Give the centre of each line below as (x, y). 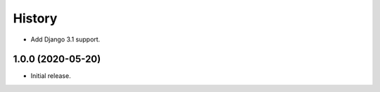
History (35, 18)
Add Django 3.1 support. (65, 39)
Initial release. (51, 76)
